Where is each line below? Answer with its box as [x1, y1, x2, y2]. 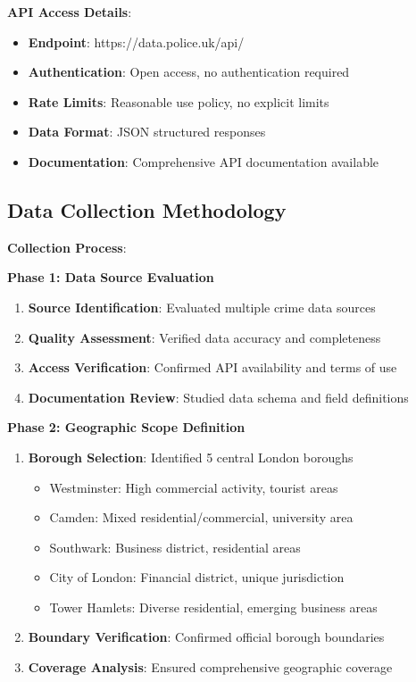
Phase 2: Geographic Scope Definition [7, 418, 245, 437]
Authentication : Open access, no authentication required [28, 62, 350, 81]
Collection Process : [7, 237, 127, 256]
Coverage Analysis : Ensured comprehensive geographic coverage [28, 658, 393, 677]
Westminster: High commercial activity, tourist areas [49, 478, 338, 496]
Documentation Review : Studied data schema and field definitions [28, 387, 409, 406]
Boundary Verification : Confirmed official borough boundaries [28, 628, 385, 646]
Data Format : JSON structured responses [28, 122, 266, 141]
